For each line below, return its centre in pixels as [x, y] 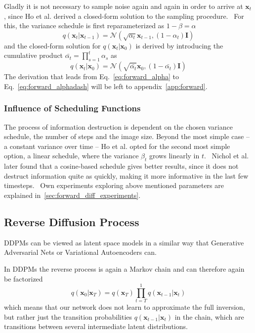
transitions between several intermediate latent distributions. [96, 326]
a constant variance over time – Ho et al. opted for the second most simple [117, 146]
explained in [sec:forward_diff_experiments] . [72, 195]
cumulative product [34, 55]
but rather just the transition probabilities [68, 316]
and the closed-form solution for [52, 45]
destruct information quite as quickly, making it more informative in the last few [126, 175]
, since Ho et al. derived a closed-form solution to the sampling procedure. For [124, 16]
